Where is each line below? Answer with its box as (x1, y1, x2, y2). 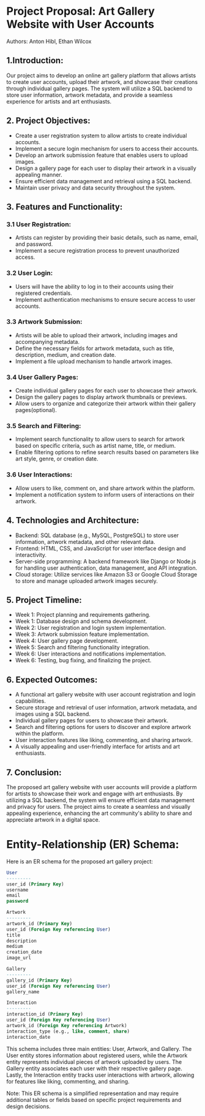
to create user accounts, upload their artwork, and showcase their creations (6, 78, 198, 85)
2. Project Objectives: (6, 115, 91, 126)
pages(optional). (15, 407, 57, 414)
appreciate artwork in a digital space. (6, 816, 100, 823)
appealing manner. (15, 170, 62, 178)
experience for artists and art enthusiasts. (6, 97, 112, 105)
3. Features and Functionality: (6, 201, 123, 212)
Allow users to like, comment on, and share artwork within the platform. (15, 484, 196, 492)
